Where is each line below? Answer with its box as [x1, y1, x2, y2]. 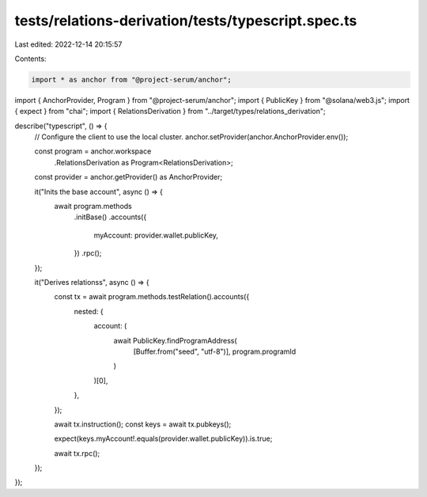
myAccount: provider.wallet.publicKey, [93, 230, 219, 240]
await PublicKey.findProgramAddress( [113, 336, 237, 345]
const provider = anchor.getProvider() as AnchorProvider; [34, 173, 223, 182]
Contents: [14, 54, 47, 63]
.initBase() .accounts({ [74, 212, 147, 222]
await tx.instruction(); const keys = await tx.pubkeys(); [54, 419, 232, 429]
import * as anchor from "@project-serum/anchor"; [31, 75, 232, 84]
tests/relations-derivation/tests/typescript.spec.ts [14, 12, 357, 29]
